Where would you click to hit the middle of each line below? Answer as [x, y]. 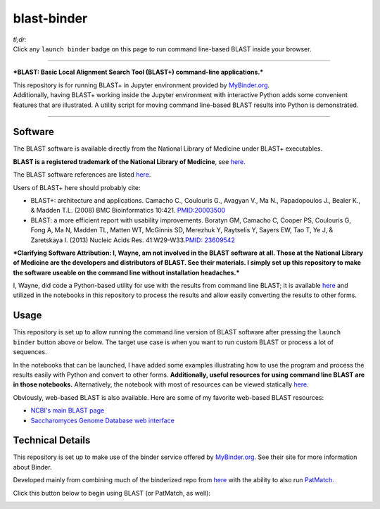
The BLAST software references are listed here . [82, 175]
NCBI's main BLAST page [68, 410]
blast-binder [50, 18]
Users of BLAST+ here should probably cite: [77, 187]
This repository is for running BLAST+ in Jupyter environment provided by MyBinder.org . [141, 85]
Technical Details [52, 440]
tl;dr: [20, 39]
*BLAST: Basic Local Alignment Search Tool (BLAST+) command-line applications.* [138, 72]
